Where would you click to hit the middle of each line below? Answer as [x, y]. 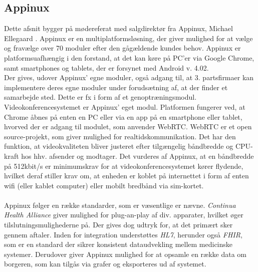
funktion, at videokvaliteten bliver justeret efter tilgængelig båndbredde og [119, 146]
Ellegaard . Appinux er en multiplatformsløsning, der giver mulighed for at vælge [128, 38]
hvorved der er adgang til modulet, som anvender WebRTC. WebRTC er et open [128, 126]
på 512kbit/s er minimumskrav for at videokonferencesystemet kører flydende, [124, 166]
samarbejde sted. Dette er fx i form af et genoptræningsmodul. [100, 97]
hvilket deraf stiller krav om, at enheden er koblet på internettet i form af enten [126, 176]
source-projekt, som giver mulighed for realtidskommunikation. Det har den [120, 136]
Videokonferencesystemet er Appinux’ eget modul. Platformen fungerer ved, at [125, 106]
